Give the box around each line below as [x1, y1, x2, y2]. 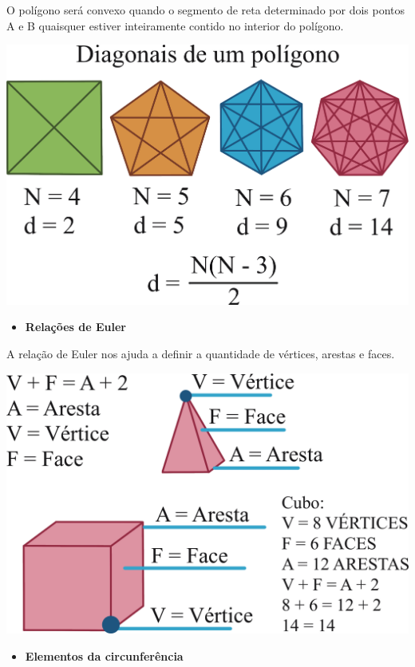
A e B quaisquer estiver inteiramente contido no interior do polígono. [6, 17, 344, 34]
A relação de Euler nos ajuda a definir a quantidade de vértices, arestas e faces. [6, 345, 395, 362]
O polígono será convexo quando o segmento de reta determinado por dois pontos [6, 2, 405, 18]
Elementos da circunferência [25, 648, 184, 665]
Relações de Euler [25, 318, 126, 335]
